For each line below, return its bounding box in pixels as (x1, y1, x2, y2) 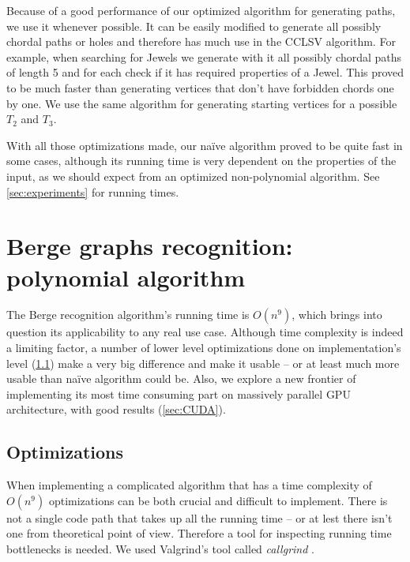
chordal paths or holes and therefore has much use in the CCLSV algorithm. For (6, 33, 396, 50)
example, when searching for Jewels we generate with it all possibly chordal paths (6, 48, 402, 65)
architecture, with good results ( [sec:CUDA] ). (6, 401, 226, 418)
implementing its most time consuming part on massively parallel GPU (6, 385, 351, 402)
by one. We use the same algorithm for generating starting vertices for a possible (6, 95, 397, 111)
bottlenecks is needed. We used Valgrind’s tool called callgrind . (6, 540, 314, 556)
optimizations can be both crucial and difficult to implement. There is (48, 492, 388, 508)
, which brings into (292, 306, 382, 323)
